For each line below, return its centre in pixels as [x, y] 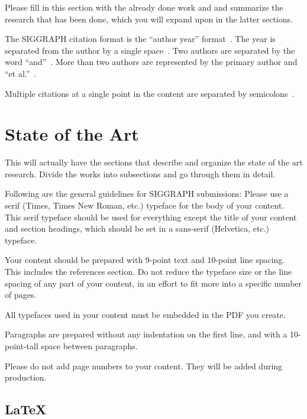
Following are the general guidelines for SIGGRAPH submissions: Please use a [147, 194]
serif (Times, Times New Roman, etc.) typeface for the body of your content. [145, 205]
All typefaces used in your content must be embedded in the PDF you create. [145, 314]
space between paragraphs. [89, 346]
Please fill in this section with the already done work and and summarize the [144, 7]
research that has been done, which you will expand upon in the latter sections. [149, 19]
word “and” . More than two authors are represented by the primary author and [151, 62]
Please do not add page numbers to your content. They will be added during [144, 366]
